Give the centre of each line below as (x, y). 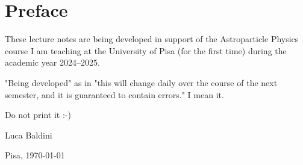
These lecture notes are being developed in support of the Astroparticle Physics (152, 39)
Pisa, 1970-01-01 (35, 155)
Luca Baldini (29, 135)
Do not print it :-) (38, 115)
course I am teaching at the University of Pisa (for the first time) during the (146, 50)
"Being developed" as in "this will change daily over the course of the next (141, 82)
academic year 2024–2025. (52, 62)
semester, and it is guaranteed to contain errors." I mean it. (114, 94)
